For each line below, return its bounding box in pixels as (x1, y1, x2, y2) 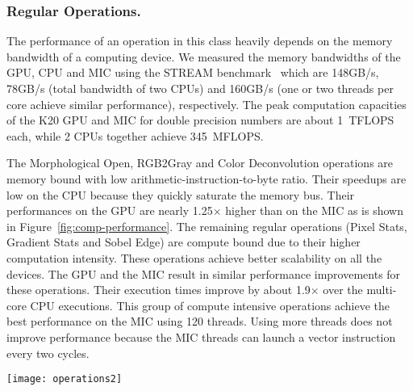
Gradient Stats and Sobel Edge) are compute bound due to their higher (6, 233, 361, 250)
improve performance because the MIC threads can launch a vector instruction (6, 328, 396, 345)
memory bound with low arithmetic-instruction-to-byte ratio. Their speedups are (6, 170, 407, 187)
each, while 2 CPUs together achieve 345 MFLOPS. (6, 127, 264, 144)
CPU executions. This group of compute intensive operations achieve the (30, 296, 390, 313)
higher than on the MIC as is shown (225, 202, 403, 219)
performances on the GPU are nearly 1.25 (6, 202, 213, 219)
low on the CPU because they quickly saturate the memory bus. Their (6, 186, 355, 203)
